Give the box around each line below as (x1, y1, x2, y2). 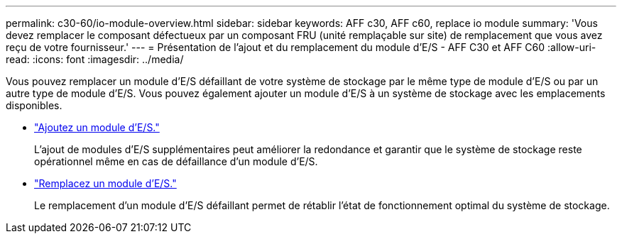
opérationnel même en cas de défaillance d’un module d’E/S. (34, 155, 318, 167)
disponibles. (6, 99, 62, 111)
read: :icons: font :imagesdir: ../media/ (6, 53, 184, 65)
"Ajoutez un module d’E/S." (34, 121, 160, 133)
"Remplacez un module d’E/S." (34, 177, 177, 189)
